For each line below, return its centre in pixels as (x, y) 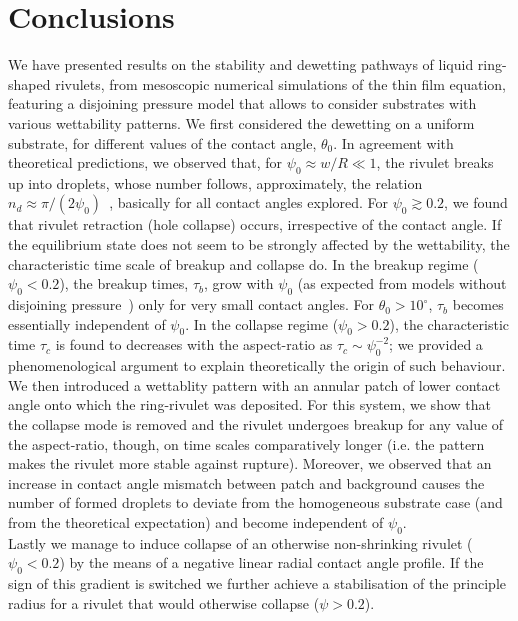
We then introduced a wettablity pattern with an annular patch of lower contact (254, 384)
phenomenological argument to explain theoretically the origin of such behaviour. (257, 365)
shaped (29, 83)
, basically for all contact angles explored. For (249, 202)
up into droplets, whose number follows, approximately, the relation (215, 182)
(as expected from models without (402, 283)
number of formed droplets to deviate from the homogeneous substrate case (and (255, 502)
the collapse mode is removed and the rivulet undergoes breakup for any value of (256, 424)
